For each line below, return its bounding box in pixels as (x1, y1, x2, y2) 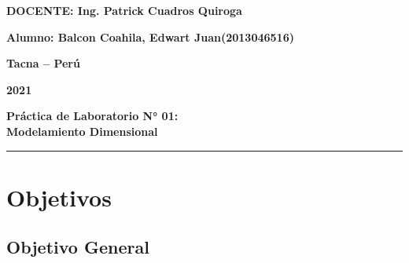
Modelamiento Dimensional (6, 122, 158, 139)
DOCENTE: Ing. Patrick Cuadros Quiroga (6, 2, 242, 18)
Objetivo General (6, 235, 149, 259)
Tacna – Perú (6, 55, 80, 71)
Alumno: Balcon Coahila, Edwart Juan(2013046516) (6, 28, 294, 45)
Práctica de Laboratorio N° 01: (6, 108, 179, 124)
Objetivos (6, 181, 112, 213)
